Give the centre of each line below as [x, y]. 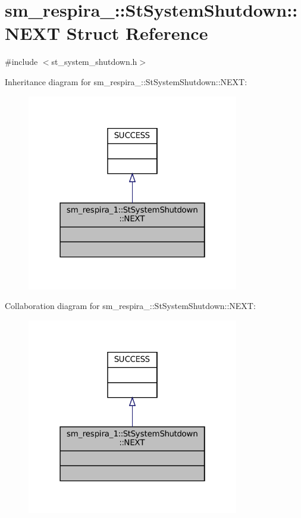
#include [21, 62]
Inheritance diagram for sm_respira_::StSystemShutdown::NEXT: [126, 81]
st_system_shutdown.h [94, 62]
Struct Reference [137, 33]
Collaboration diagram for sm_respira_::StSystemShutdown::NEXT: [130, 306]
